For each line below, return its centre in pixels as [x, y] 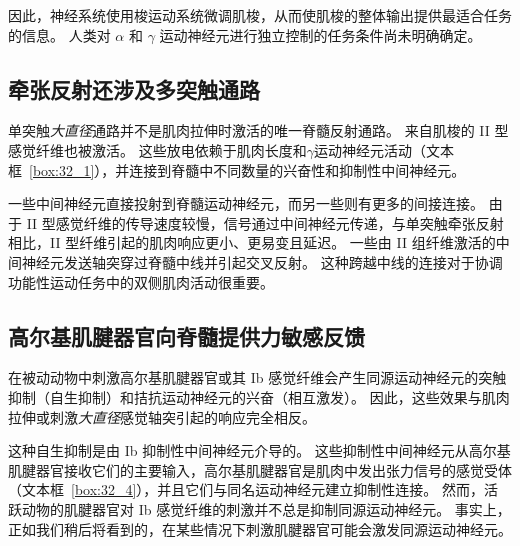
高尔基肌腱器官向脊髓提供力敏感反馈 [186, 335]
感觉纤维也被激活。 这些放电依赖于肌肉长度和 [157, 149]
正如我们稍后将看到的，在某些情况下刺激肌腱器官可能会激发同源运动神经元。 [260, 528]
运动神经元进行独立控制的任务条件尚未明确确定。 [320, 34]
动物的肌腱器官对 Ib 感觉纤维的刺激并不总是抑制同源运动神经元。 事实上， [266, 508]
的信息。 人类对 [59, 34]
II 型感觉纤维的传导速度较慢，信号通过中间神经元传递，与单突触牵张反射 [265, 222]
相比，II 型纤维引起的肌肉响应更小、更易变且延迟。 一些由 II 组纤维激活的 [252, 242]
